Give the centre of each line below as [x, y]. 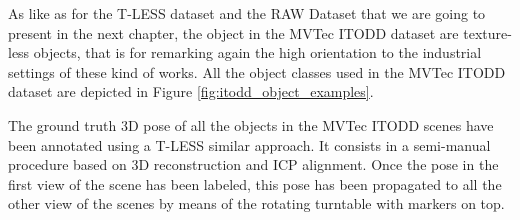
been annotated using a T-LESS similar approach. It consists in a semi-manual [249, 144]
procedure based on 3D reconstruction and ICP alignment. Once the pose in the [253, 164]
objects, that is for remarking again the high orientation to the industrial [257, 52]
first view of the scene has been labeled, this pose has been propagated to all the [255, 183]
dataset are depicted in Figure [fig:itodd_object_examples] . [191, 91]
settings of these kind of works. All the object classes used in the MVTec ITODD [257, 71]
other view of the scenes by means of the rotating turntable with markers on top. [256, 203]
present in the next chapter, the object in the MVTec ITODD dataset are [233, 32]
